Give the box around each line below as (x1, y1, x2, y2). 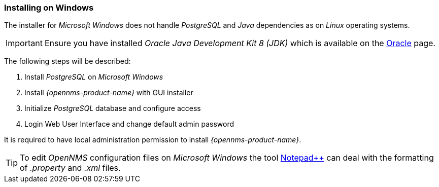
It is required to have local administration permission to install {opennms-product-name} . (4, 135, 301, 144)
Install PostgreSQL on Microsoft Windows (24, 72, 163, 82)
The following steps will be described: (4, 57, 131, 66)
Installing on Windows (4, 3, 94, 13)
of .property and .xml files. (20, 163, 121, 173)
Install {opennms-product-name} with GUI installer (24, 88, 193, 97)
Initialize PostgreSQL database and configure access (24, 104, 201, 113)
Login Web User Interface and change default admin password (24, 120, 234, 129)
